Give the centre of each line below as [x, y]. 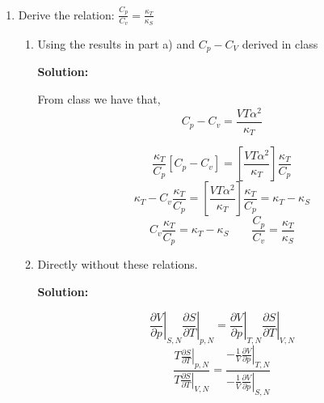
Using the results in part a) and [116, 43]
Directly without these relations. [118, 264]
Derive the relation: [66, 14]
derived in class [280, 43]
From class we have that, [99, 99]
